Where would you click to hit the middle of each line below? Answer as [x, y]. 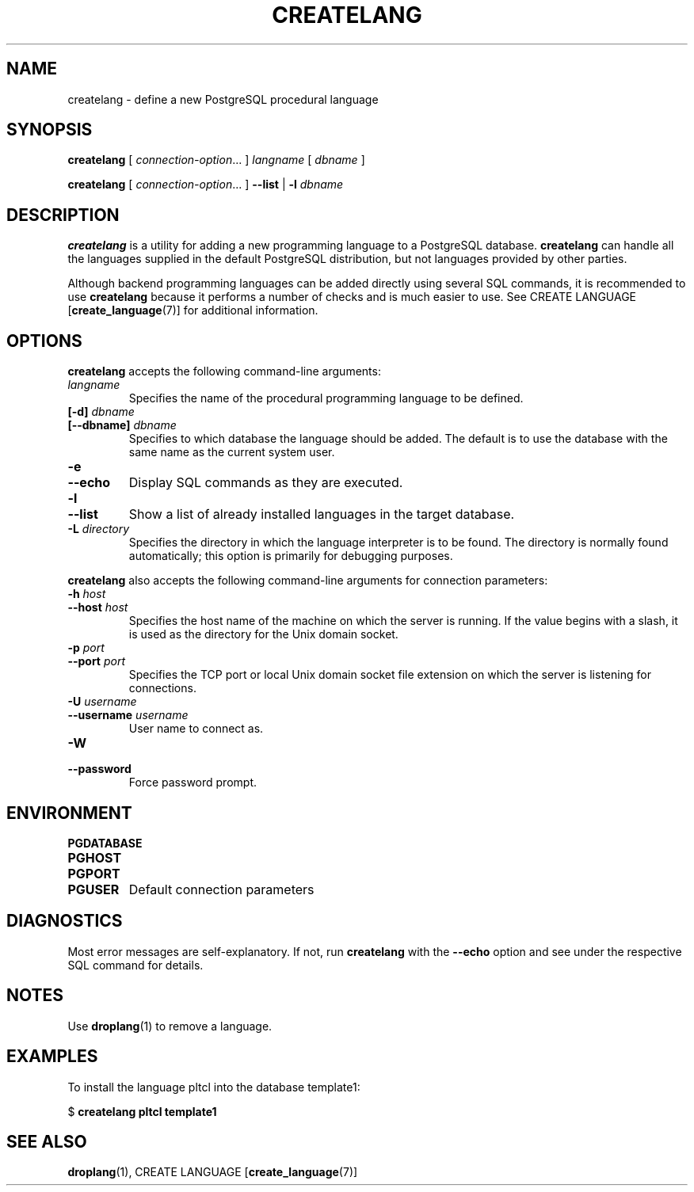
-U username [102, 702]
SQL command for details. [135, 965]
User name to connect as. [196, 729]
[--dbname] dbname [122, 425]
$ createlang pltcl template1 [142, 1111]
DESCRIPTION [63, 215]
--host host [98, 607]
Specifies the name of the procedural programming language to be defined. [326, 398]
